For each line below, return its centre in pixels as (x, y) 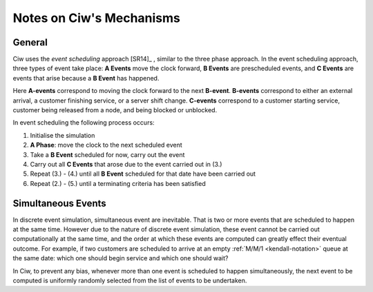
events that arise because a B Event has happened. (86, 78)
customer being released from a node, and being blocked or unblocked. (115, 110)
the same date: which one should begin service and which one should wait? (121, 258)
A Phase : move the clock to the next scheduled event (106, 145)
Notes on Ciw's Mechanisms (97, 18)
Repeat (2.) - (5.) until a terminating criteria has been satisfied (118, 183)
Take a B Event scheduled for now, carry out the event (107, 154)
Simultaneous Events (59, 203)
